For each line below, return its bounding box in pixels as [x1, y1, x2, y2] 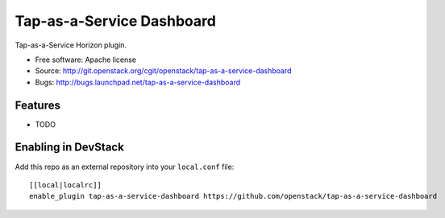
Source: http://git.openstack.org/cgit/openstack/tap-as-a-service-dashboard [35, 66, 292, 76]
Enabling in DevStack [15, 141, 124, 154]
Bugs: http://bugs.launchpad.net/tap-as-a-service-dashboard [35, 77, 241, 87]
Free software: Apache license [35, 55, 137, 64]
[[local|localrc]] [29, 180, 102, 189]
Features [15, 98, 60, 112]
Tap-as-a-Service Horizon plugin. [15, 40, 127, 50]
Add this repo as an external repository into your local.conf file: [15, 162, 235, 171]
